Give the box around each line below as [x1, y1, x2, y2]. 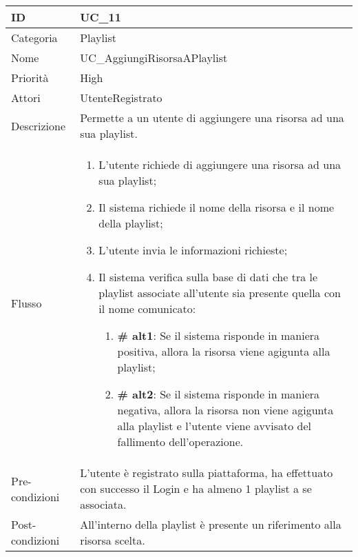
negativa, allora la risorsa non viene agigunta [117, 402, 334, 418]
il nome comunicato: [98, 301, 196, 316]
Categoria [11, 30, 58, 45]
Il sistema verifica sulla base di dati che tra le [98, 269, 318, 285]
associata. [80, 496, 127, 512]
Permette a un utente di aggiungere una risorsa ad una [80, 110, 344, 125]
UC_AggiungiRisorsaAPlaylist [80, 50, 228, 65]
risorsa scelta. [80, 532, 145, 548]
